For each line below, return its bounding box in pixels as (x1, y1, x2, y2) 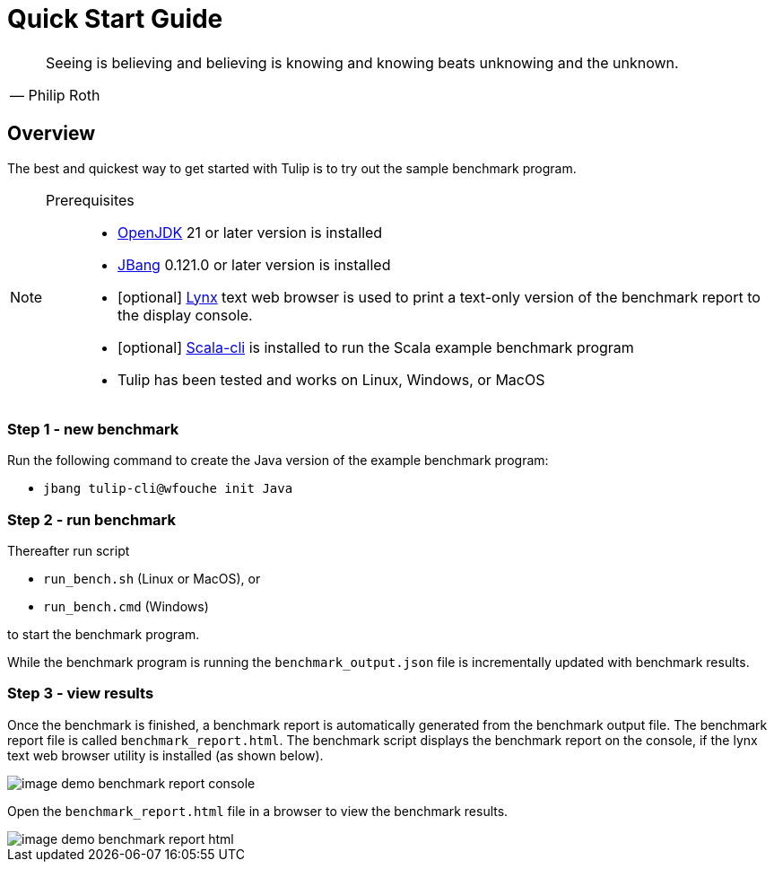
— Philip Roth (10, 85, 100, 104)
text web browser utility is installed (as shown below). (7, 747, 324, 763)
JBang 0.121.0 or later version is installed (117, 255, 391, 274)
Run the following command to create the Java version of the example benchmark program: (7, 452, 549, 469)
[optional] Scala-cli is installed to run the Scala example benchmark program (117, 338, 634, 356)
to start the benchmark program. (7, 627, 200, 643)
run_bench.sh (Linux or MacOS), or (43, 571, 261, 587)
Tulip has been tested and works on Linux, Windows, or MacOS (117, 370, 545, 389)
